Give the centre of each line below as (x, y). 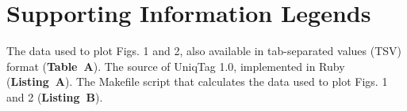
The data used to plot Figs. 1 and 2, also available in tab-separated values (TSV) (204, 51)
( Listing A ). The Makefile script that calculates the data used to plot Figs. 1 (197, 81)
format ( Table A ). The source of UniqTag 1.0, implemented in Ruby (176, 66)
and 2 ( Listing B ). (55, 96)
